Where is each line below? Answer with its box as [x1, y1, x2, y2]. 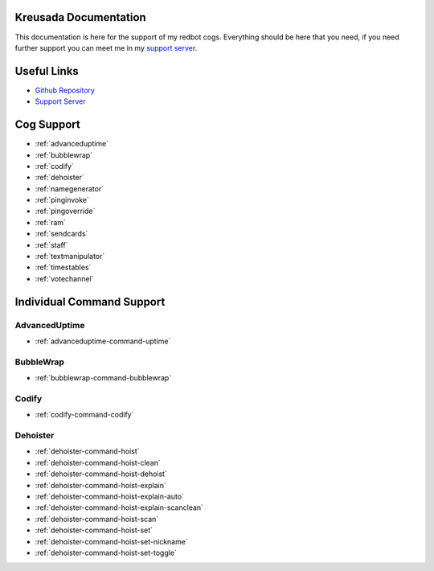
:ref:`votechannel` [35, 273, 94, 283]
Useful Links [14, 64, 80, 78]
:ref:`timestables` [35, 262, 92, 273]
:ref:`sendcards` [35, 229, 88, 239]
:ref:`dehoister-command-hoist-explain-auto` [35, 491, 185, 501]
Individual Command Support [14, 294, 166, 309]
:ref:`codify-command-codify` [35, 410, 134, 420]
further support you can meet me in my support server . [14, 43, 198, 52]
